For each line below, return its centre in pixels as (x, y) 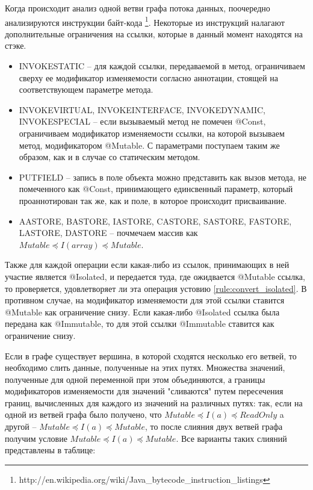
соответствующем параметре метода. (86, 89)
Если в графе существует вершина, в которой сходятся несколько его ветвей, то (151, 355)
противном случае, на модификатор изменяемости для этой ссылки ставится (145, 300)
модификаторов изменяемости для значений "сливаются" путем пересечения (144, 391)
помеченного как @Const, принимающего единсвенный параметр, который (156, 189)
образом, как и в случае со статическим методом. (110, 157)
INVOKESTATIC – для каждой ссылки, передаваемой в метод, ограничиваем (162, 66)
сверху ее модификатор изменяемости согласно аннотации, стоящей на (148, 77)
